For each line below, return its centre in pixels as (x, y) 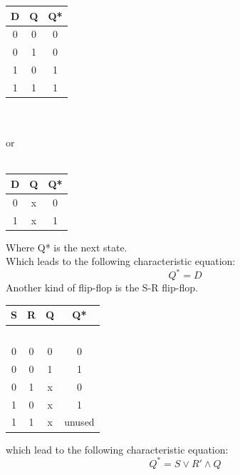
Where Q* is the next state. (67, 247)
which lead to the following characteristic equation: (117, 449)
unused (79, 422)
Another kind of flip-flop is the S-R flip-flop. (102, 287)
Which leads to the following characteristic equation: (121, 261)
